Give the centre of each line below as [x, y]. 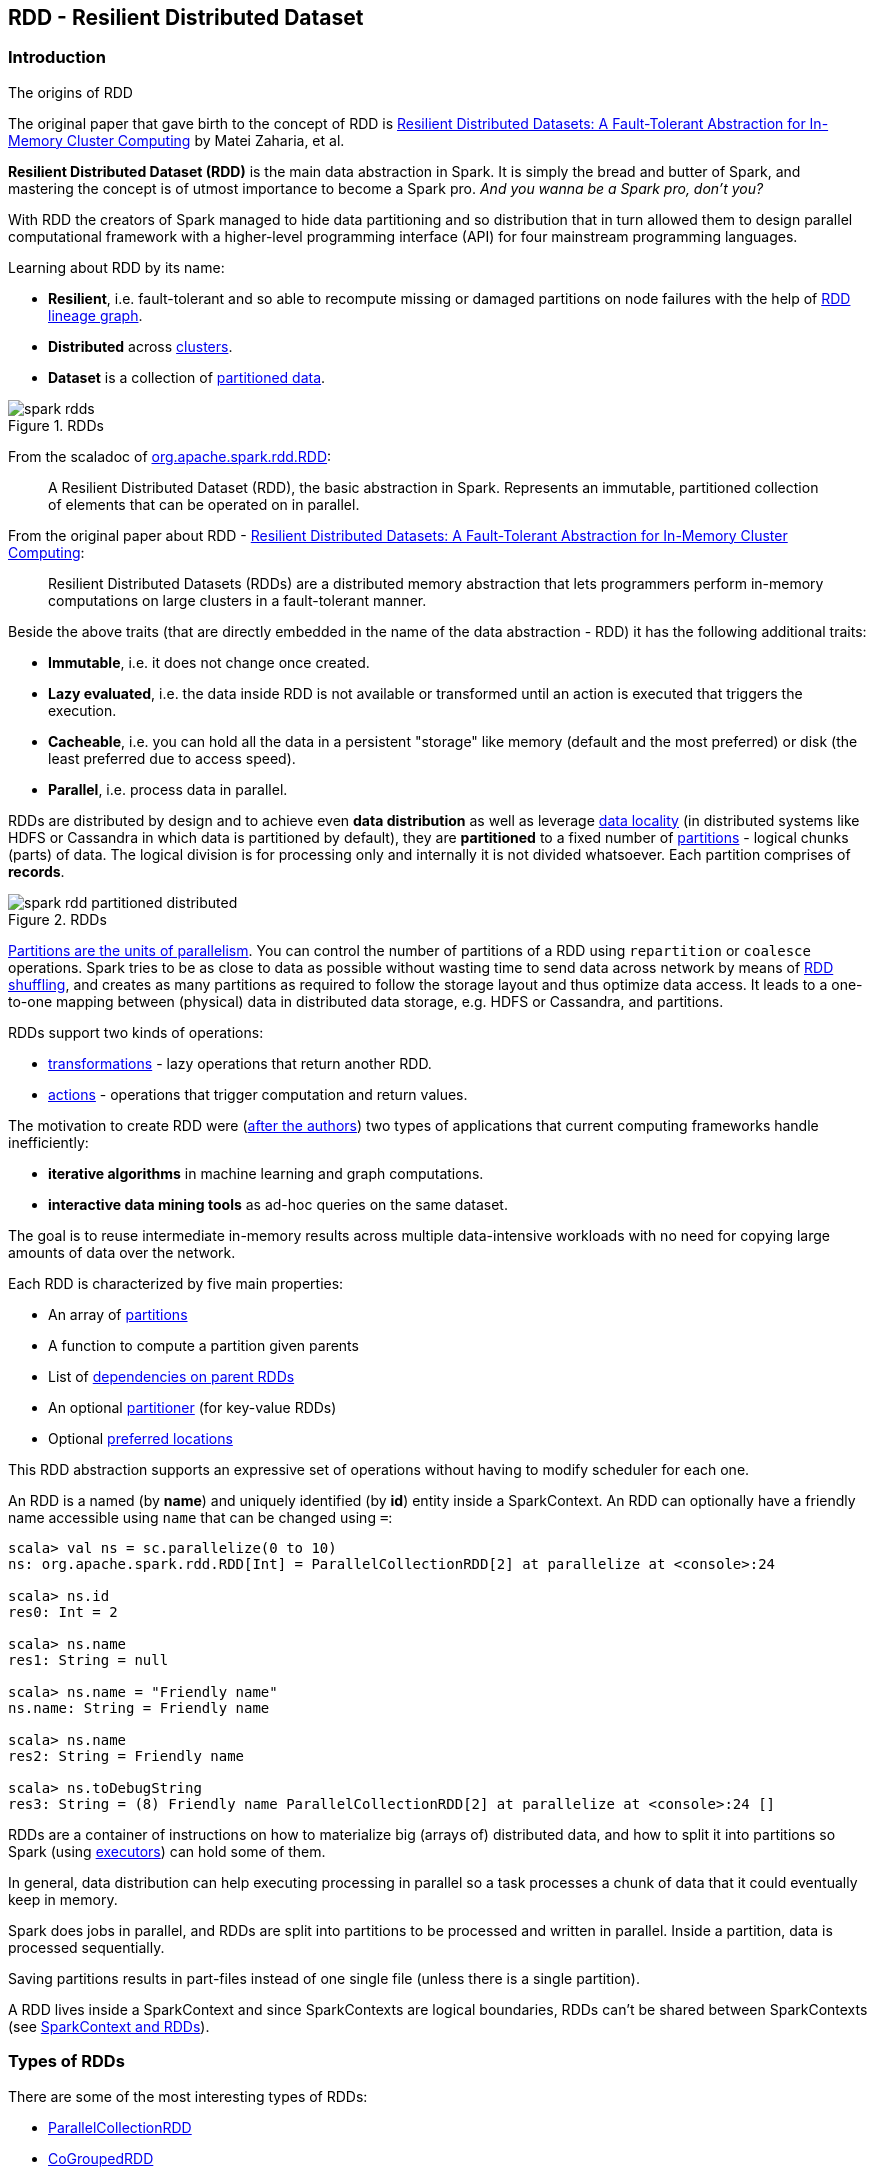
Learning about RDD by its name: [116, 267]
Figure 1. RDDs [56, 425]
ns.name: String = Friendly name [139, 1707]
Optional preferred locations [140, 1438]
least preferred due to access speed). [172, 758]
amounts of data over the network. [122, 1252]
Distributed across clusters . [140, 346]
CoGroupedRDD [101, 2158]
